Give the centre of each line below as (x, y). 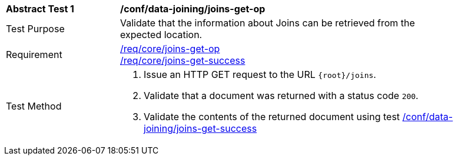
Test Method (34, 106)
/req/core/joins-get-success (183, 60)
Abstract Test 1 (40, 9)
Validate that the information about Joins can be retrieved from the (268, 23)
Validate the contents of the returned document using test (272, 117)
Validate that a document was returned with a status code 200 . (281, 96)
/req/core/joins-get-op (170, 49)
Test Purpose (35, 29)
